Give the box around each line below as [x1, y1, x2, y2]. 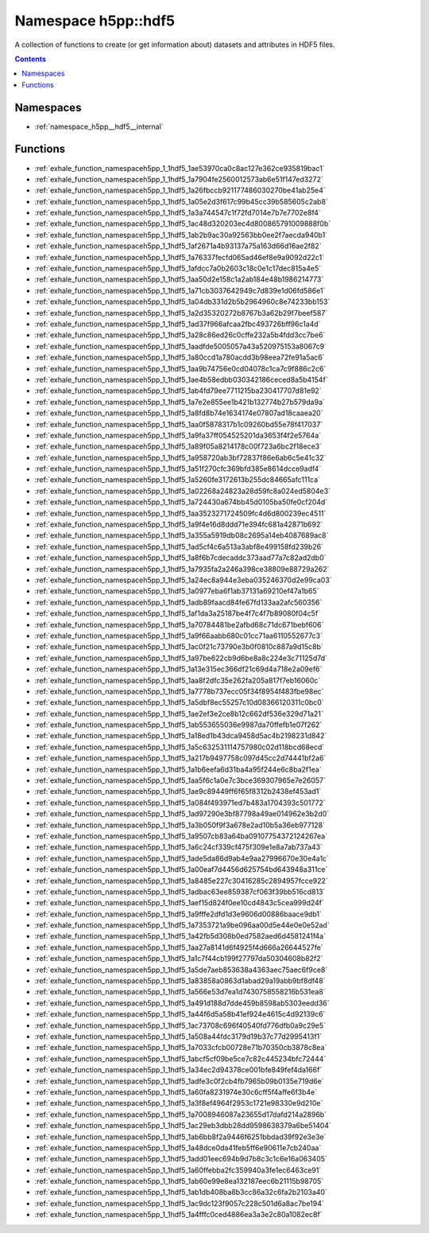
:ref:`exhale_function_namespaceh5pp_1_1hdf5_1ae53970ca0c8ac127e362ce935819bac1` [34, 163, 325, 173]
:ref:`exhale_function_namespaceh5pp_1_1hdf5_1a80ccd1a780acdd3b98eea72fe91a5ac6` [34, 352, 325, 362]
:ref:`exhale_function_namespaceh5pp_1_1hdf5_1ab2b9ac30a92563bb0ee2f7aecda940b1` [34, 230, 328, 239]
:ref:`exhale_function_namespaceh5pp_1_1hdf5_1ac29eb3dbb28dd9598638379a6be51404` [34, 1121, 331, 1130]
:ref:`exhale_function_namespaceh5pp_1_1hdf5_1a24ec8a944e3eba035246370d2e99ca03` [34, 575, 333, 585]
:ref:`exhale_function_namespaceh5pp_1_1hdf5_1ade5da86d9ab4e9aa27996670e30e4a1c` [34, 854, 330, 863]
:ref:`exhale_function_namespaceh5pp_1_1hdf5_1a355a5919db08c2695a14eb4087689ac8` [34, 531, 329, 540]
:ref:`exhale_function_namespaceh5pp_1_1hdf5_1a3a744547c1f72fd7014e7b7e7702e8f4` [34, 208, 321, 218]
